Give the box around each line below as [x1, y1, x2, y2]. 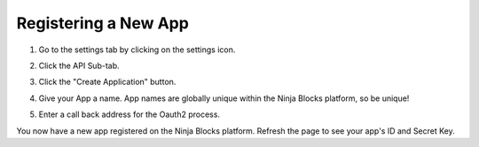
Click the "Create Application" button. [38, 76, 177, 88]
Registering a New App [16, 13, 190, 33]
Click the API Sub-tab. [38, 60, 120, 71]
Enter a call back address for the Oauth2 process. [38, 109, 221, 120]
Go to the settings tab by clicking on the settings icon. [38, 44, 236, 55]
